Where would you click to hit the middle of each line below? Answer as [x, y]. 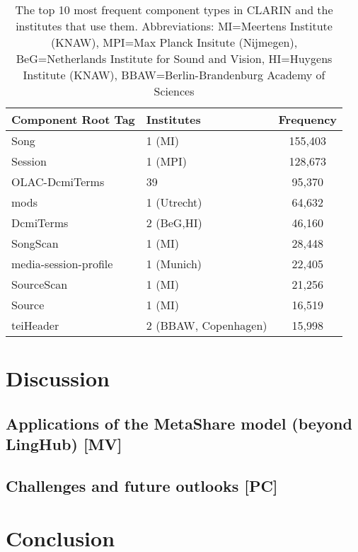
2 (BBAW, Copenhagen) [207, 325]
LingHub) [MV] [64, 444]
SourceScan [40, 284]
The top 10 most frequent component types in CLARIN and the [174, 10]
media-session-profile [62, 264]
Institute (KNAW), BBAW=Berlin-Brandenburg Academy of [174, 75]
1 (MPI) [166, 161]
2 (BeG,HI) [174, 223]
